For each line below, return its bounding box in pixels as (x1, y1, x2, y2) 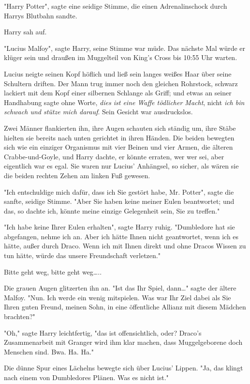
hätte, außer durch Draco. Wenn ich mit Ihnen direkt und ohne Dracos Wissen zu (4, 241, 246, 251)
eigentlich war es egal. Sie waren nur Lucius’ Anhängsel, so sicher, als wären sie (4, 161, 239, 171)
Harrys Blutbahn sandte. (4, 10, 77, 20)
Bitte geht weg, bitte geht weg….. (4, 266, 102, 276)
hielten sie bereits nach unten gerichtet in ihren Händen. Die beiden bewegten (4, 132, 235, 142)
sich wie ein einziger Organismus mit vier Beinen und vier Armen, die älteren (4, 142, 233, 152)
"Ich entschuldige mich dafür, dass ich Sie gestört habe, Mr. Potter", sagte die (4, 186, 234, 197)
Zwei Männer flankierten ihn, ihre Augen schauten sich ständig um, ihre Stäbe (4, 123, 236, 133)
